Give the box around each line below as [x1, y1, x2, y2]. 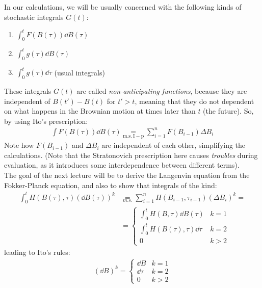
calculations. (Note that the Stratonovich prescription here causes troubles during [4, 149, 258, 160]
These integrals [4, 86, 51, 96]
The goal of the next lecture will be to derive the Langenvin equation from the [4, 169, 250, 180]
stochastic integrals [4, 11, 64, 22]
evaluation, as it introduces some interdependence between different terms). [4, 160, 240, 170]
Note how [4, 140, 34, 150]
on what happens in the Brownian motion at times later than [4, 106, 196, 116]
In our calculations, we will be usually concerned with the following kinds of [4, 2, 242, 12]
